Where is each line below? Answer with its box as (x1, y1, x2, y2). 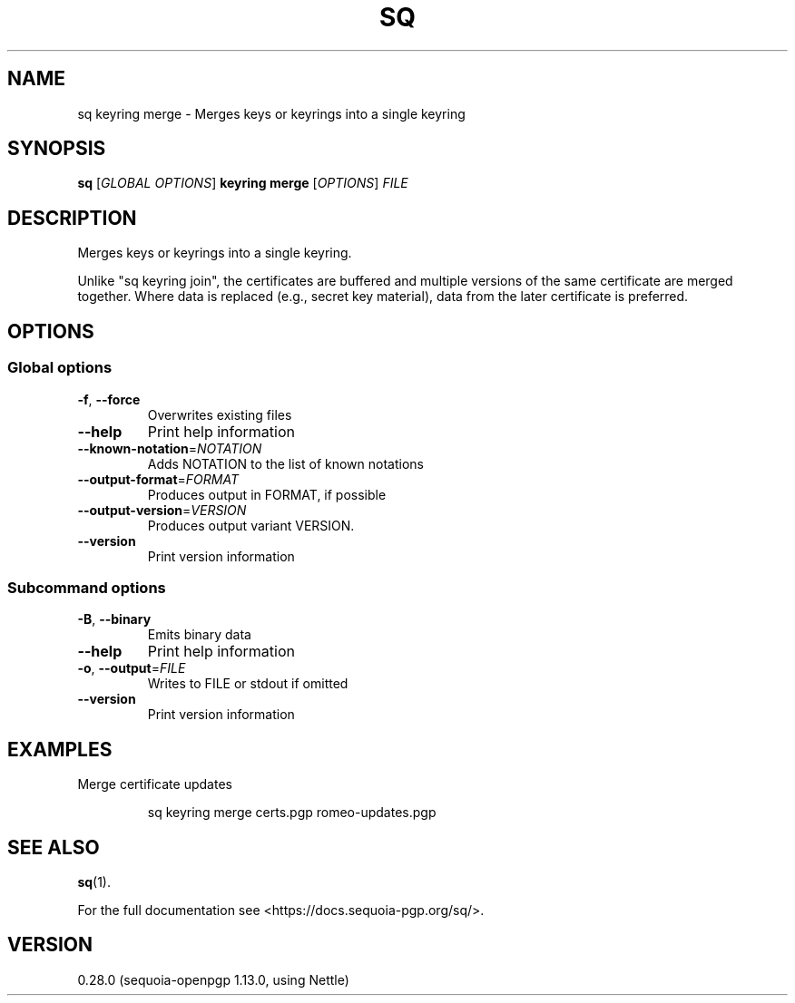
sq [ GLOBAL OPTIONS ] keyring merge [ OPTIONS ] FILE (77, 175, 408, 191)
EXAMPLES (7, 737, 113, 761)
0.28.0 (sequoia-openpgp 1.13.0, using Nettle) (77, 971, 349, 988)
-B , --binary (77, 611, 152, 628)
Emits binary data (147, 627, 251, 643)
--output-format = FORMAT (77, 471, 240, 487)
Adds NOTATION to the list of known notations (147, 455, 424, 472)
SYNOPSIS (7, 137, 106, 161)
